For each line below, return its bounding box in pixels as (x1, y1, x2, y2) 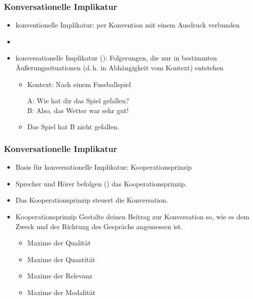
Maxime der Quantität (27, 254, 95, 264)
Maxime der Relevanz (27, 270, 92, 281)
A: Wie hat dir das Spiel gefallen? (27, 95, 129, 106)
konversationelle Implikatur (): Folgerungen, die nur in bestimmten (15, 53, 217, 63)
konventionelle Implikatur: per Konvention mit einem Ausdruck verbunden (15, 20, 240, 30)
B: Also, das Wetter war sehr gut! (27, 105, 129, 115)
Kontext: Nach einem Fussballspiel (27, 79, 131, 89)
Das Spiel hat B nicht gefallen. (27, 121, 119, 132)
